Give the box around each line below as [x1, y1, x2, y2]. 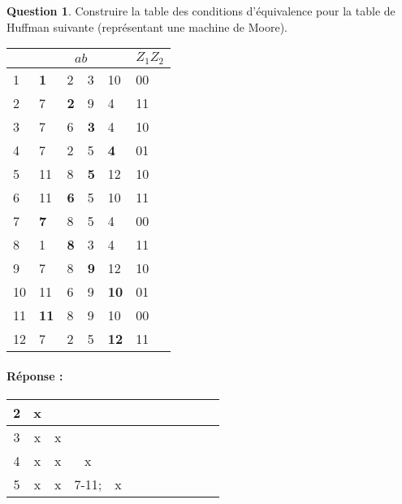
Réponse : [6, 367, 63, 384]
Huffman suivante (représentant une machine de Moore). [6, 18, 287, 35]
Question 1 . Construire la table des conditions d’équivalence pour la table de [6, 2, 396, 19]
